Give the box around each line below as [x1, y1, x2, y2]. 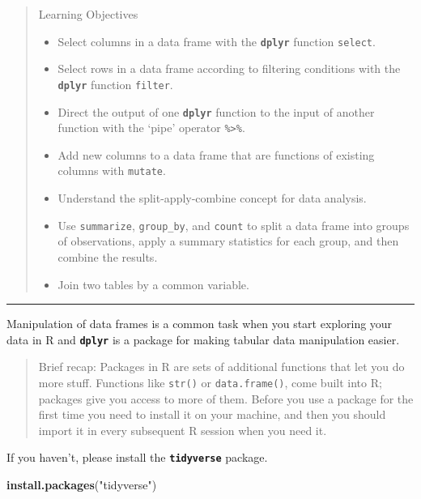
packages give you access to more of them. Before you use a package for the [38, 390, 414, 407]
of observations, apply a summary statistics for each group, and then [57, 232, 399, 249]
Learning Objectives [38, 6, 138, 22]
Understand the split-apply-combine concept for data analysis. [57, 190, 367, 207]
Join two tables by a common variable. [57, 275, 249, 292]
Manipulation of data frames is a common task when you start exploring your [6, 315, 393, 332]
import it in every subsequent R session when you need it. [38, 421, 327, 438]
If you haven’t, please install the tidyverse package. [6, 449, 268, 466]
